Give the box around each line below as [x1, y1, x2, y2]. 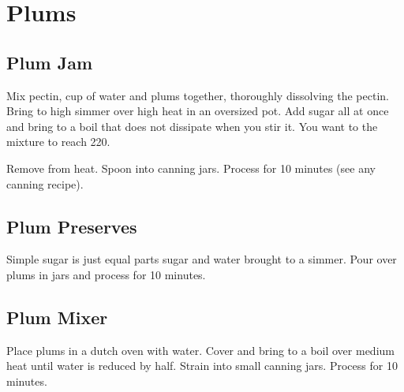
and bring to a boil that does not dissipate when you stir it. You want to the [6, 118, 378, 134]
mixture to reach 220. [6, 133, 110, 150]
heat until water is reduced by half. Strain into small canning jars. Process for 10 [6, 357, 398, 374]
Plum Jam [6, 50, 93, 74]
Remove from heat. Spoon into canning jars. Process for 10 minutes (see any [6, 159, 376, 176]
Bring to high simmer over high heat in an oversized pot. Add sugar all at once [6, 103, 389, 119]
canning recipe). [6, 175, 84, 192]
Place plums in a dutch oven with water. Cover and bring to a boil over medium [6, 342, 395, 358]
